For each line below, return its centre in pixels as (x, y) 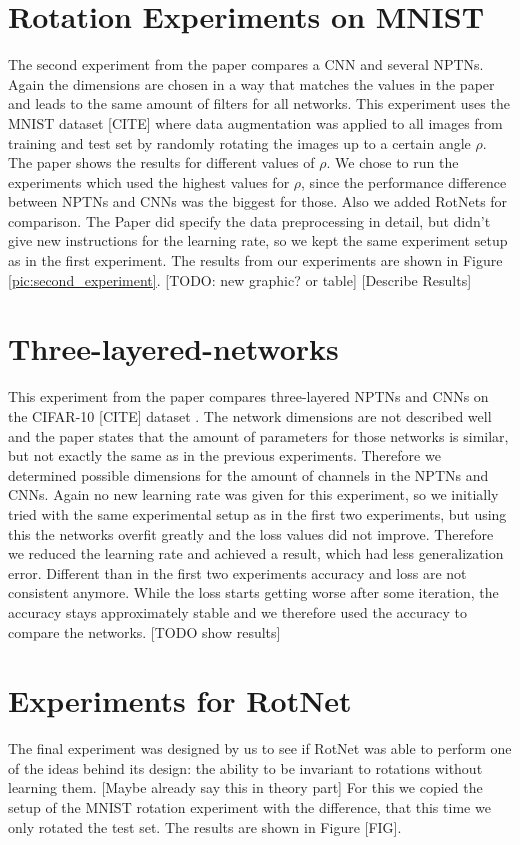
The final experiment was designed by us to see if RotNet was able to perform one (260, 748)
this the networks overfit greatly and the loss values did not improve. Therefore (251, 533)
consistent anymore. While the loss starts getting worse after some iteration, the (253, 592)
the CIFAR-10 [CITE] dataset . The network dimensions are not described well (250, 415)
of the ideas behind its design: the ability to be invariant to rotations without (245, 767)
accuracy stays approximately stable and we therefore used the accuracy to (237, 611)
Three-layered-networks (173, 348)
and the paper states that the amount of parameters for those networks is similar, (258, 435)
